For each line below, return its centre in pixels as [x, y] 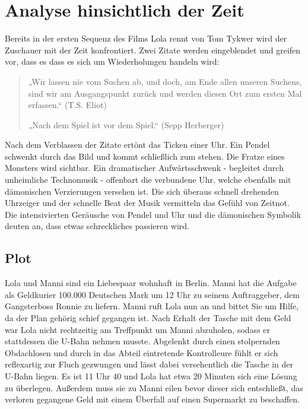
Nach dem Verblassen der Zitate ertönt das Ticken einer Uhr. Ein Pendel [137, 145]
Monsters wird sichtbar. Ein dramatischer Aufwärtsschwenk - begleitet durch [144, 168]
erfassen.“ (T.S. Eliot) [68, 105]
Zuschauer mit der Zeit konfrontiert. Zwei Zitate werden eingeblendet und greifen [153, 50]
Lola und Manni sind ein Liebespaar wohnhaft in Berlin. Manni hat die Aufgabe [151, 283]
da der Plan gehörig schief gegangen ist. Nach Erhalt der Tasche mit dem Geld [148, 318]
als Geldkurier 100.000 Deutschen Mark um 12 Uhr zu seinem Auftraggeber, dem [152, 294]
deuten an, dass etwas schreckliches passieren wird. [97, 226]
